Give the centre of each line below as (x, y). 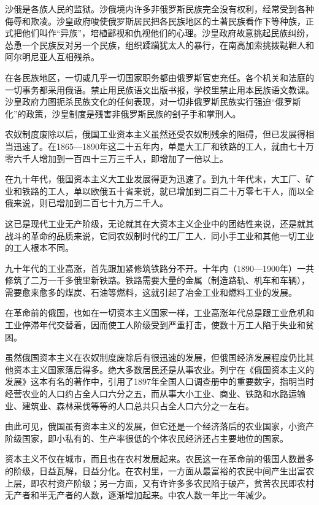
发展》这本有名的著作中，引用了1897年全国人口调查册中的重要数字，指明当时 (159, 381)
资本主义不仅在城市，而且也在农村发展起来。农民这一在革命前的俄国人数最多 (159, 459)
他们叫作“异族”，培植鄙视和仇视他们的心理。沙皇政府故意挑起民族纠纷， (168, 33)
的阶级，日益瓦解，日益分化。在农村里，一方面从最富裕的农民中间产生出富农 (159, 471)
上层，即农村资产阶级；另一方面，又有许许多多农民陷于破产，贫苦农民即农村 (159, 483)
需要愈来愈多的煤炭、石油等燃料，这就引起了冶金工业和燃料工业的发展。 (151, 292)
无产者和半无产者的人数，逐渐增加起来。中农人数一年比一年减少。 (138, 495)
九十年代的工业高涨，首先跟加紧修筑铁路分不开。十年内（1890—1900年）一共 (159, 268)
